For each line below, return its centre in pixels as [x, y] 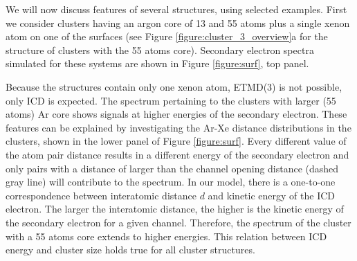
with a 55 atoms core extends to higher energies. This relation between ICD [166, 236]
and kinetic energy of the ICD [271, 195]
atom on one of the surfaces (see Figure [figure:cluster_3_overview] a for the [167, 36]
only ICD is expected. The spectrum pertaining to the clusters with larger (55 [171, 100]
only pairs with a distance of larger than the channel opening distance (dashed [172, 168]
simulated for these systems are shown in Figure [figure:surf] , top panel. [157, 63]
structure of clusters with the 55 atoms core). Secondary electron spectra [160, 49]
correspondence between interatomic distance [101, 195]
